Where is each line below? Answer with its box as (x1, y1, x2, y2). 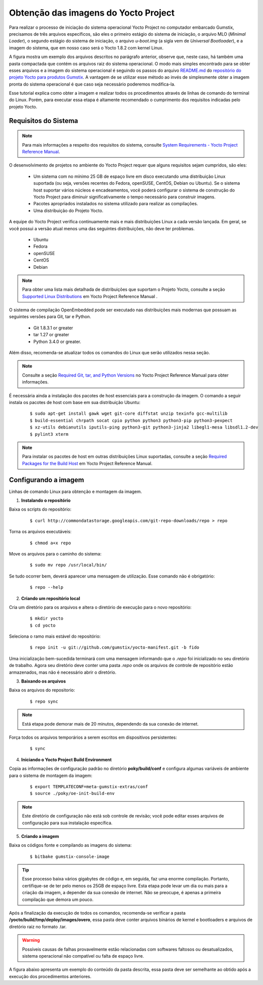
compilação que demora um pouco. (22, 897, 94, 902)
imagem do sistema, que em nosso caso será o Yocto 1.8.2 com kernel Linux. (9, 44, 164, 51)
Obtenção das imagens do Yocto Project (9, 7, 175, 18)
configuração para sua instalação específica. (22, 820, 113, 826)
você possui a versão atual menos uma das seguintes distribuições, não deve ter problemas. (9, 225, 195, 232)
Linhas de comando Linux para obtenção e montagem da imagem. (9, 489, 142, 494)
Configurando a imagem (9, 475, 84, 484)
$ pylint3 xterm (30, 431, 69, 437)
